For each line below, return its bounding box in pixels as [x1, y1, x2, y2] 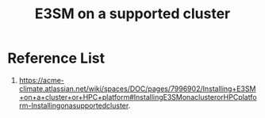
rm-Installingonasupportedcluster [18, 101, 129, 110]
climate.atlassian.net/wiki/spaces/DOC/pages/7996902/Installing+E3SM [18, 84, 256, 93]
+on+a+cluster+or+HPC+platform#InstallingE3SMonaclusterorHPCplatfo [18, 92, 257, 101]
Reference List [7, 49, 105, 67]
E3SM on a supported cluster [34, 5, 231, 23]
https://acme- [18, 75, 65, 85]
